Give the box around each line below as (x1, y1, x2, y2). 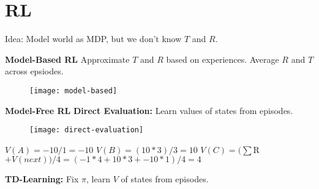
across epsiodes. (5, 65, 64, 77)
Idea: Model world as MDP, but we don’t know (5, 32, 182, 45)
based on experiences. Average (166, 52, 279, 65)
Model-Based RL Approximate (5, 52, 130, 65)
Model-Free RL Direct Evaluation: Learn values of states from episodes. (5, 104, 293, 116)
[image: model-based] (29, 86, 118, 95)
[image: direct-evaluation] (29, 126, 144, 135)
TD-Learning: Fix (5, 173, 79, 185)
